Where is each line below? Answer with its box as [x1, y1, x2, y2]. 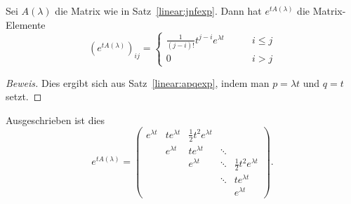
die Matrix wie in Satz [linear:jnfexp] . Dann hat [55, 4, 262, 18]
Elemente [6, 17, 46, 32]
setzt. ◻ [6, 89, 42, 104]
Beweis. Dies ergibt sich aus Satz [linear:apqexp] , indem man [6, 75, 270, 90]
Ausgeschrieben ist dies [6, 112, 105, 127]
